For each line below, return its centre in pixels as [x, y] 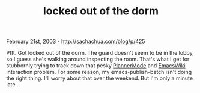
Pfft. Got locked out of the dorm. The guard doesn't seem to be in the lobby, [100, 53]
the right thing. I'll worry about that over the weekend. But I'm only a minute [100, 78]
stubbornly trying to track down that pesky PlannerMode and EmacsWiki [96, 66]
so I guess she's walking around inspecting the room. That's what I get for [98, 59]
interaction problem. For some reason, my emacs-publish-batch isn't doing [99, 72]
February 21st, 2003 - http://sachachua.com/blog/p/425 [76, 41]
